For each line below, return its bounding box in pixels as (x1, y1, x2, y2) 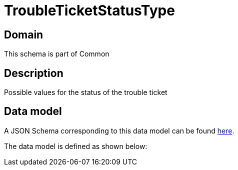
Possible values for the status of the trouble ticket (4, 88, 167, 97)
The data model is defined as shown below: (4, 141, 147, 150)
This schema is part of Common (4, 49, 109, 58)
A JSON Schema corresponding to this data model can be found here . (4, 126, 234, 135)
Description (4, 66, 63, 79)
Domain (4, 28, 43, 41)
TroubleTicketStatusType (4, 2, 175, 19)
